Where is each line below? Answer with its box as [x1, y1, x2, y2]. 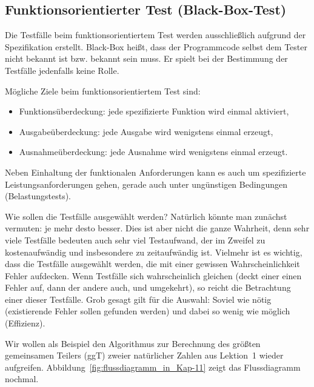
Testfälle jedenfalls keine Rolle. [5, 64, 119, 76]
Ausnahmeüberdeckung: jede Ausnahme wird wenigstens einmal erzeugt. [19, 145, 288, 158]
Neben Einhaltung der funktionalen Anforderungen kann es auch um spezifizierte [5, 165, 306, 178]
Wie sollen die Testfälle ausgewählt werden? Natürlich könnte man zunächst [5, 210, 287, 222]
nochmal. [5, 372, 39, 385]
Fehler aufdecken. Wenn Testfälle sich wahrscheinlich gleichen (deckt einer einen [5, 269, 302, 282]
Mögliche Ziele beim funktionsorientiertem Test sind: [5, 84, 201, 97]
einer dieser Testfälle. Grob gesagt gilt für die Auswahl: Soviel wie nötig [5, 293, 272, 305]
